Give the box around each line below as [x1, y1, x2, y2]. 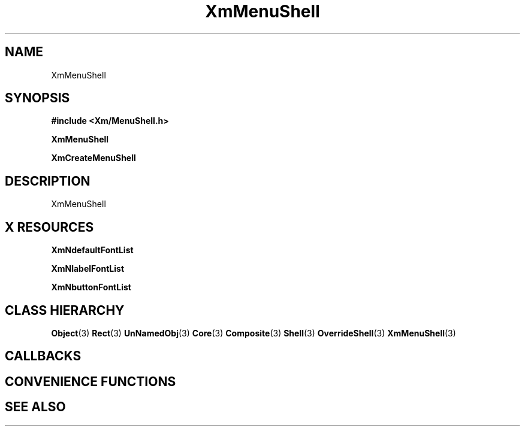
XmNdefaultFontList [51, 245, 134, 256]
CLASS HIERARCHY [5, 302, 125, 318]
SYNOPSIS [5, 90, 70, 106]
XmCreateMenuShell [51, 153, 136, 163]
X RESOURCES [5, 219, 94, 235]
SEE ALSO [5, 399, 66, 415]
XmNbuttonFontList [51, 282, 131, 293]
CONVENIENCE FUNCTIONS [5, 374, 176, 389]
